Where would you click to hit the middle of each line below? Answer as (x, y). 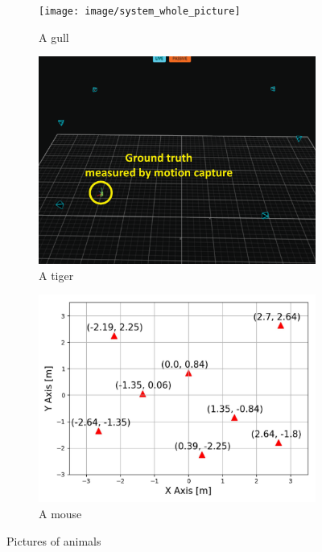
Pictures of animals (54, 540)
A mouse (60, 514)
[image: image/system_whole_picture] (140, 11)
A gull (54, 37)
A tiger (56, 275)
